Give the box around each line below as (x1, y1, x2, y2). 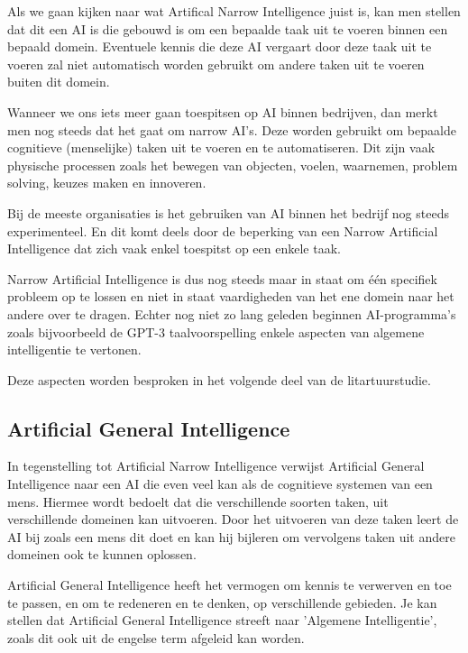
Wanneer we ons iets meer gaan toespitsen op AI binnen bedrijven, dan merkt (7, 102, 438, 121)
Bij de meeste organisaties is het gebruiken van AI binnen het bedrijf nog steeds (7, 203, 449, 222)
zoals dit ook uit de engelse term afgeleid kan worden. (7, 628, 305, 647)
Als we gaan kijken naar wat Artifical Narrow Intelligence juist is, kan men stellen (7, 2, 461, 20)
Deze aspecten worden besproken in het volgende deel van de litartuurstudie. (7, 370, 431, 389)
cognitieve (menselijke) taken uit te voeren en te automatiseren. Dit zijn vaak (7, 138, 436, 157)
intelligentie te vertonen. (7, 340, 142, 359)
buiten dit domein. (7, 72, 110, 91)
